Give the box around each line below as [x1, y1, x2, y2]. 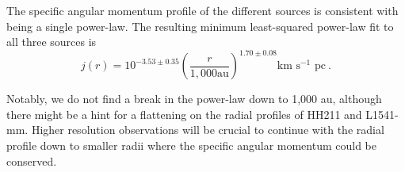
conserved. [6, 152, 57, 169]
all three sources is [6, 33, 97, 50]
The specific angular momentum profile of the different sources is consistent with [6, 2, 399, 18]
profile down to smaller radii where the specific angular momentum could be [6, 137, 377, 154]
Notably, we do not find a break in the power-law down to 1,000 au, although [6, 90, 382, 107]
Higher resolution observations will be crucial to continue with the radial [31, 121, 384, 138]
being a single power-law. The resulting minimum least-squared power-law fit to [6, 17, 394, 34]
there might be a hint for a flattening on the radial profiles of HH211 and [6, 105, 362, 122]
